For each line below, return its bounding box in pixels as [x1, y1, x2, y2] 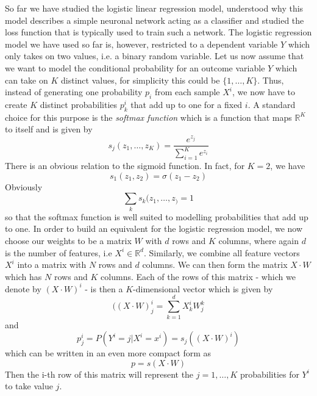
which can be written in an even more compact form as [5, 347, 212, 359]
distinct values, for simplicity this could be [60, 73, 220, 86]
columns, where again [218, 234, 299, 247]
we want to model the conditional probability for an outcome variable [5, 61, 265, 74]
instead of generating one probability [5, 85, 143, 98]
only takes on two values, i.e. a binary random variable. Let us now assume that [5, 49, 304, 62]
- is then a [85, 282, 123, 295]
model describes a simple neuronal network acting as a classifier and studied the [5, 13, 304, 26]
